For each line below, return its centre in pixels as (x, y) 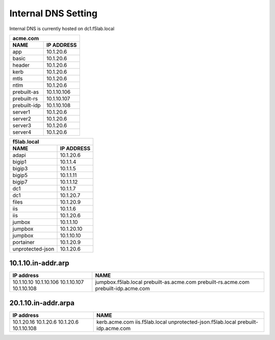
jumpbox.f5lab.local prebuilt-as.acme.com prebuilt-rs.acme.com (172, 282)
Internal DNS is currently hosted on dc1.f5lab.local (62, 29)
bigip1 (19, 162)
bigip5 (20, 175)
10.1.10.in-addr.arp (39, 263)
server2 (22, 118)
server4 (22, 132)
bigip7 (20, 182)
